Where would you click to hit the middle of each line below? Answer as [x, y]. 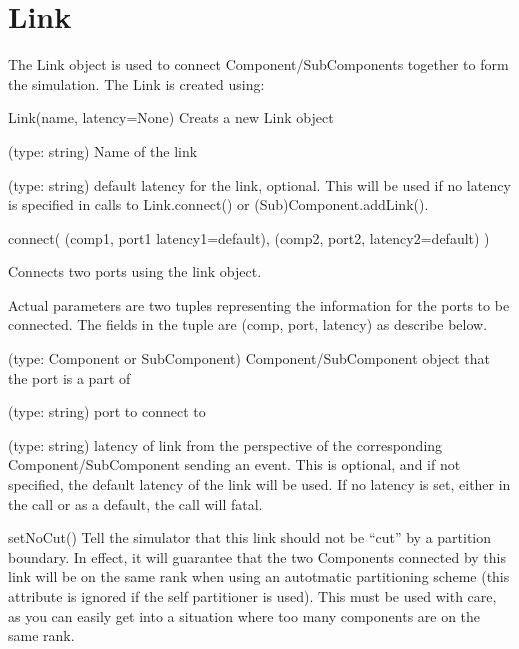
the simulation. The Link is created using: [136, 83]
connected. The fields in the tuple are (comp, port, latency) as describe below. [248, 324]
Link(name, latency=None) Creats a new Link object [171, 117]
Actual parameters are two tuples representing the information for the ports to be [259, 304]
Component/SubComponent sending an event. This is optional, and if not [234, 464]
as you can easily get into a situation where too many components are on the [244, 615]
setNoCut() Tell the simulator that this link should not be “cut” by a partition [250, 537]
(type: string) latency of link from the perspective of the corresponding [225, 444]
